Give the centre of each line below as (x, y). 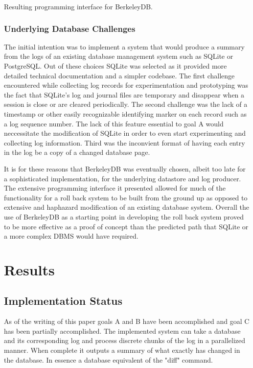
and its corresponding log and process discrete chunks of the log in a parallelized (125, 340)
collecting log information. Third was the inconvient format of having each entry (125, 142)
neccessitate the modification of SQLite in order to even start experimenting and (125, 133)
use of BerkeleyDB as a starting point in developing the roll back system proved (124, 216)
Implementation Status (63, 301)
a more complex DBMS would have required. (71, 236)
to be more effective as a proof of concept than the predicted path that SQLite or (126, 226)
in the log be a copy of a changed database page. (77, 152)
